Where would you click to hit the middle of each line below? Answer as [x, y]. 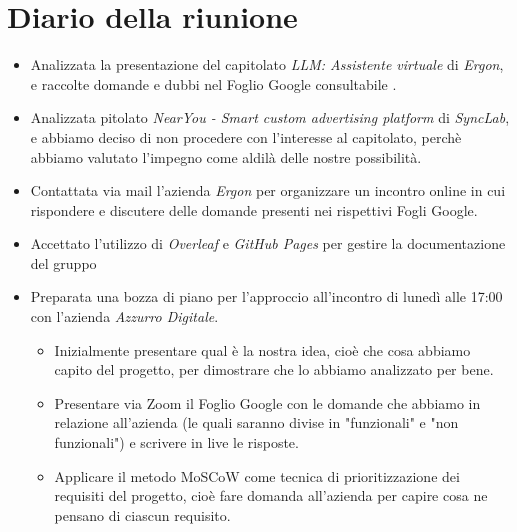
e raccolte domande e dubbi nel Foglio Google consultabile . [213, 83]
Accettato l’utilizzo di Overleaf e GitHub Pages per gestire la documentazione [268, 243]
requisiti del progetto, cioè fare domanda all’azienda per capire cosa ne [271, 495]
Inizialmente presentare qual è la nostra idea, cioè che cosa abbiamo [262, 349]
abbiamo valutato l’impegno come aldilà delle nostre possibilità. [226, 156]
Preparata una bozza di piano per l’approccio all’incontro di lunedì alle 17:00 [266, 296]
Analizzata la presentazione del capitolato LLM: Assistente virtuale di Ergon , [267, 64]
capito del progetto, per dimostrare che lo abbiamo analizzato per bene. [274, 369]
